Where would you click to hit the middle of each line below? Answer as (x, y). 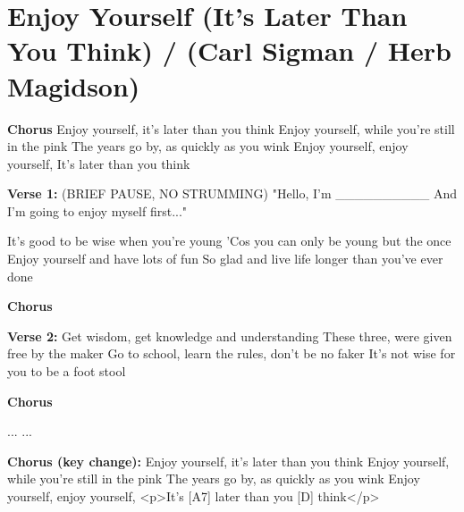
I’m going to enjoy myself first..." (97, 210)
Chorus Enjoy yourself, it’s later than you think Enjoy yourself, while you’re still (231, 128)
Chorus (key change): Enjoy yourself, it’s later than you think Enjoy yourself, (228, 461)
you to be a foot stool (67, 371)
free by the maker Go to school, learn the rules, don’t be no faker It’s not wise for (232, 353)
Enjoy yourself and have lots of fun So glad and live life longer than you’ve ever (225, 259)
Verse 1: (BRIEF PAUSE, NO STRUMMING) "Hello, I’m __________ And (232, 193)
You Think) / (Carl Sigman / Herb (229, 50)
